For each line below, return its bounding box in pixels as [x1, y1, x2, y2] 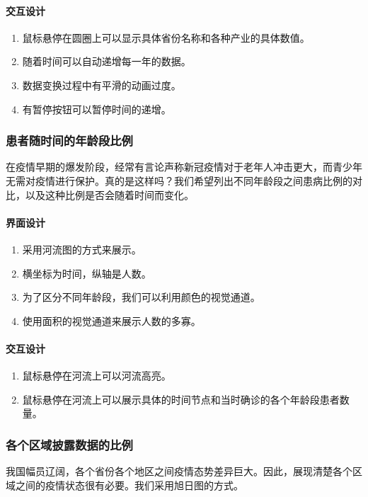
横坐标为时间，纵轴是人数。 [22, 265, 151, 280]
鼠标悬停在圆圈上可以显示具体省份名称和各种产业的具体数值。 [22, 30, 310, 45]
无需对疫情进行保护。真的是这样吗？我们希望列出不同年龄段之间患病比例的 [6, 173, 352, 188]
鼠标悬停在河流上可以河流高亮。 [22, 368, 171, 383]
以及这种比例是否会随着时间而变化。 [25, 187, 194, 202]
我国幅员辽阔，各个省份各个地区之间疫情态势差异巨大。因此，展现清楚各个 [6, 464, 352, 479]
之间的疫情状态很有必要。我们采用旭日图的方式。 [15, 477, 243, 492]
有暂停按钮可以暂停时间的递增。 [22, 101, 171, 116]
